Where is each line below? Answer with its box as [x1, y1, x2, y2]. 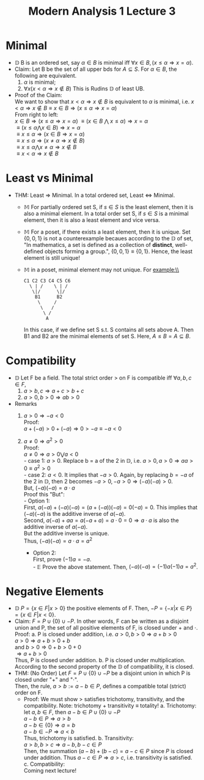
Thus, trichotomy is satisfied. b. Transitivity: [23, 735, 134, 742]
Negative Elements [5, 584, 104, 598]
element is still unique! [23, 254, 81, 261]
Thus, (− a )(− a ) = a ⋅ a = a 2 [23, 536, 93, 545]
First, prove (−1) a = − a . [32, 555, 92, 563]
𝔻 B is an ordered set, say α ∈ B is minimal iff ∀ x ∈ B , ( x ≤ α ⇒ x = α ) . [14, 59, 194, 66]
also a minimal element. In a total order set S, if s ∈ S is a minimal [23, 210, 189, 217]
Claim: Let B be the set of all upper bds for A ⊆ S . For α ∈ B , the [14, 65, 178, 73]
